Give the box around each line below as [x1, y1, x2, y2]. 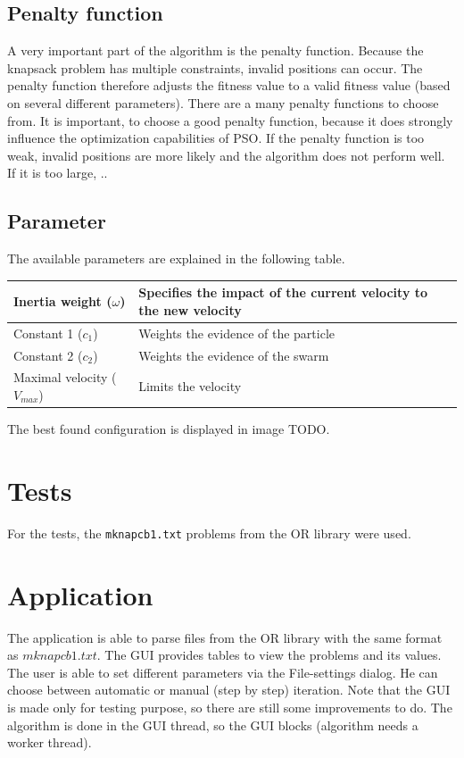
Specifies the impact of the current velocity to [138, 283, 428, 302]
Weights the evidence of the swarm [138, 346, 329, 364]
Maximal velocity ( [13, 368, 117, 387]
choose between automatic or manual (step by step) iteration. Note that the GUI [7, 680, 451, 699]
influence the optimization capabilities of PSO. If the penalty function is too [7, 129, 425, 147]
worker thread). [7, 733, 92, 752]
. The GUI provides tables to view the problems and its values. [96, 646, 442, 664]
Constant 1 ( [13, 323, 83, 342]
